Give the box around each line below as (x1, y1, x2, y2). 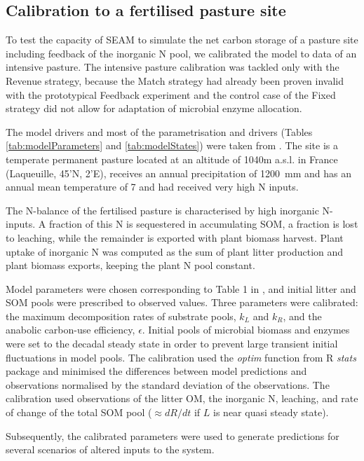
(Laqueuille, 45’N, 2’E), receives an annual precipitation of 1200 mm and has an (6, 165, 351, 180)
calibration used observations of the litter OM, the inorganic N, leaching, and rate (6, 391, 358, 406)
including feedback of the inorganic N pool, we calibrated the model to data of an (6, 46, 357, 60)
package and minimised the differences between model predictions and (6, 364, 307, 378)
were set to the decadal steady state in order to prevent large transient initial (6, 336, 338, 351)
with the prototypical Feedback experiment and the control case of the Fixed (6, 87, 336, 102)
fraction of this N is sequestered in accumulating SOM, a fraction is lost (48, 216, 358, 231)
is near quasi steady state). (213, 405, 329, 420)
